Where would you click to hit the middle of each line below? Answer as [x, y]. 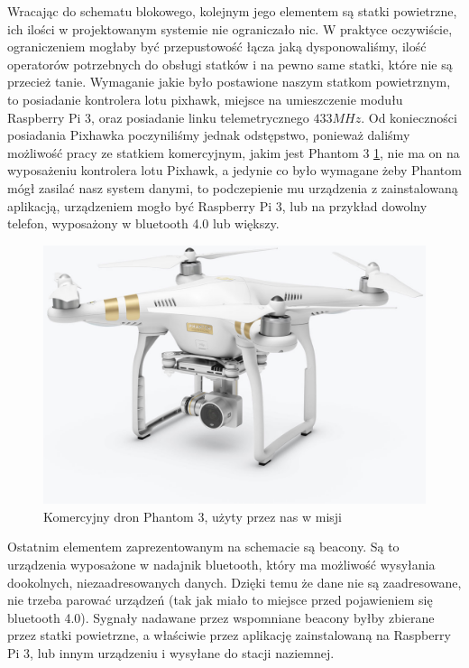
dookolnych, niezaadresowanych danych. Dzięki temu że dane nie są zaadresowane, [234, 582]
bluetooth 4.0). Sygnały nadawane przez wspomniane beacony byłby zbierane [221, 617]
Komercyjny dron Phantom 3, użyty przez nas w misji [193, 516]
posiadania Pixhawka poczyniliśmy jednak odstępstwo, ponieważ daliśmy [209, 135]
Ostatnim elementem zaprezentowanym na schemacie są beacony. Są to [203, 547]
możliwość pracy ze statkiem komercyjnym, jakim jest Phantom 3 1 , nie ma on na [234, 152]
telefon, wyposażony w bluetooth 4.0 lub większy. [143, 223]
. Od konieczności [409, 117]
